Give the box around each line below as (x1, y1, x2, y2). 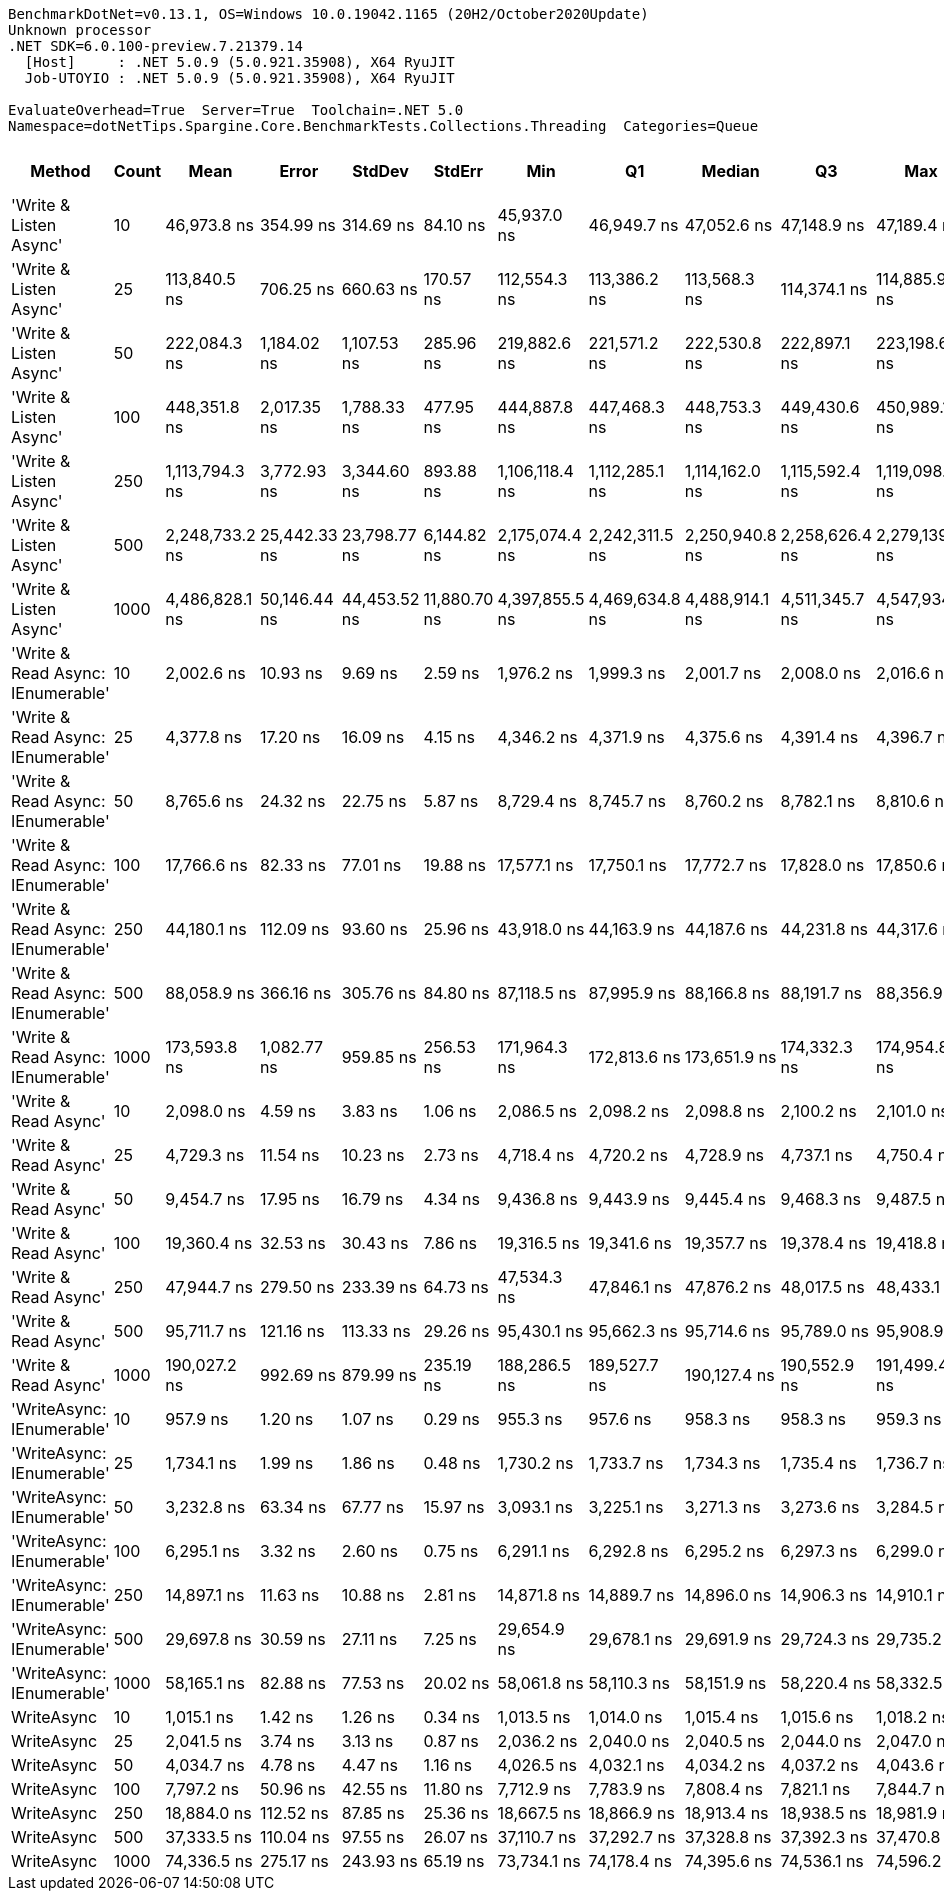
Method (30, 161, 91, 181)
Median (701, 161, 760, 181)
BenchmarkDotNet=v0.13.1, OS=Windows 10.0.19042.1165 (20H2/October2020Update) (8, 6, 649, 22)
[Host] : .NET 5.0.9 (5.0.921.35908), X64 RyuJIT (24, 54, 455, 70)
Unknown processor (8, 22, 152, 38)
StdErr (433, 161, 483, 181)
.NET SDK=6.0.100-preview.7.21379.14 (8, 38, 304, 54)
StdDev (352, 161, 409, 181)
